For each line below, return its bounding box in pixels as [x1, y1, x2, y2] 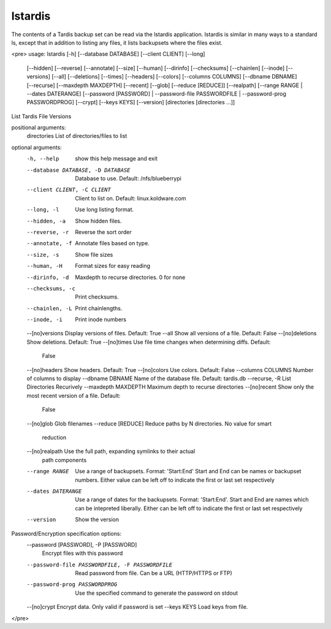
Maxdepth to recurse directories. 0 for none [75, 273, 186, 281]
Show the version [75, 516, 120, 524]
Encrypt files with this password [42, 549, 123, 557]
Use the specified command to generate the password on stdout [75, 589, 238, 597]
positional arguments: [11, 124, 66, 131]
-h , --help [26, 155, 59, 162]
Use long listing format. [75, 206, 134, 213]
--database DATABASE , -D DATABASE [26, 166, 131, 173]
